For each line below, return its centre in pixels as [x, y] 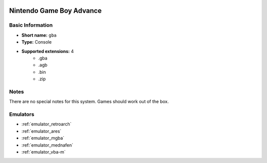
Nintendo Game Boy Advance [55, 11]
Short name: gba [39, 35]
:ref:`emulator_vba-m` [44, 152]
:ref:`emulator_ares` [42, 131]
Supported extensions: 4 [48, 51]
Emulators [22, 114]
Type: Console [37, 42]
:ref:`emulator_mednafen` [47, 145]
